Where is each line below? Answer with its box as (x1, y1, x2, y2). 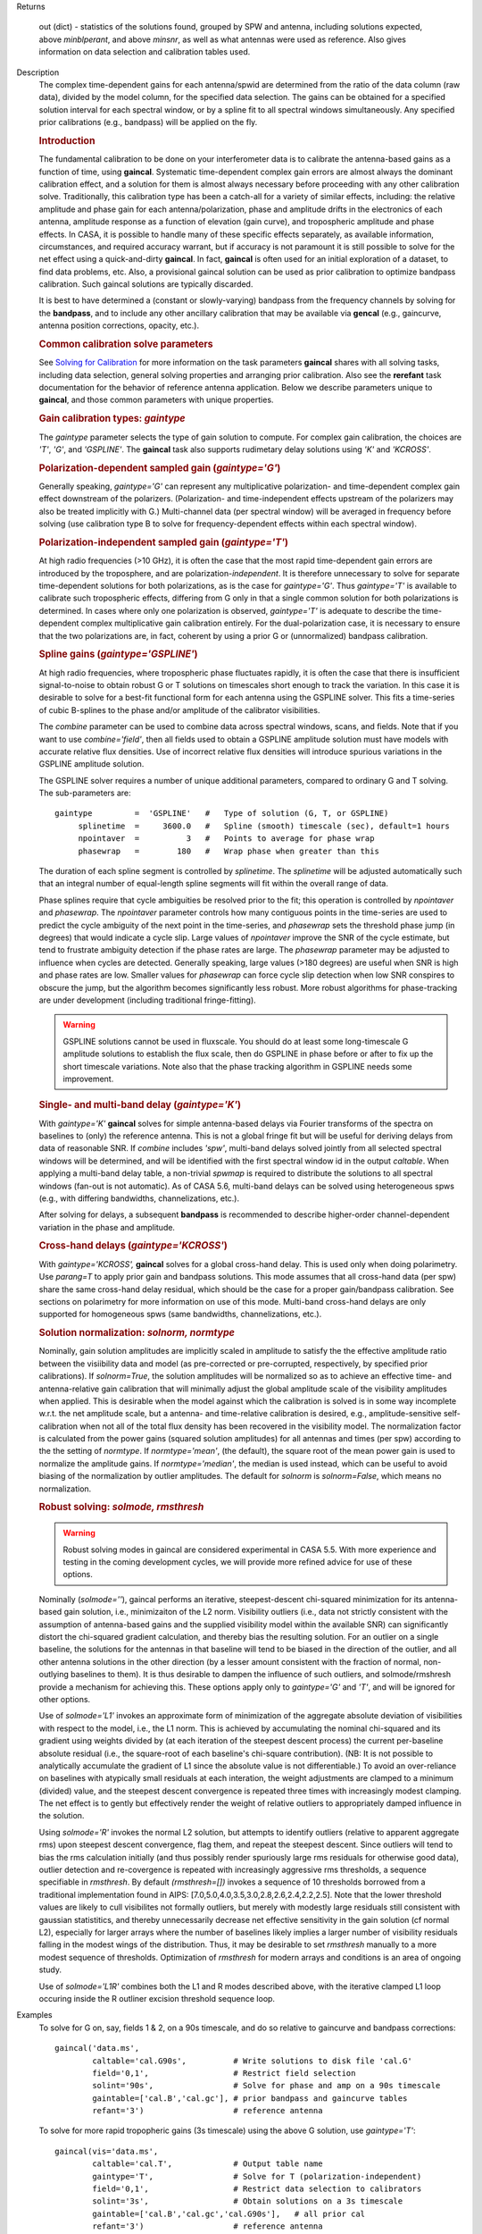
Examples (16, 2010, 53, 2020)
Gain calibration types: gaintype (38, 412, 186, 424)
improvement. (62, 1073, 114, 1084)
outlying (38, 1669, 69, 1680)
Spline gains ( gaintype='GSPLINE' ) (38, 648, 198, 660)
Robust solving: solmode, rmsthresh (38, 1501, 204, 1514)
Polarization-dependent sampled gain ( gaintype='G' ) (38, 461, 281, 474)
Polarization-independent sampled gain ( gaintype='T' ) (38, 536, 289, 549)
